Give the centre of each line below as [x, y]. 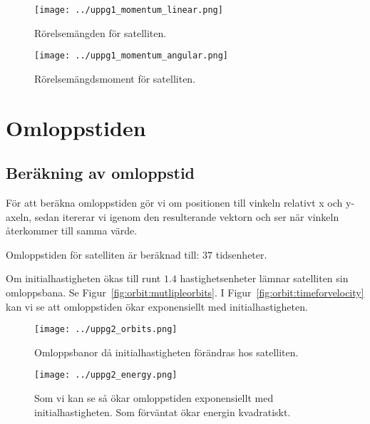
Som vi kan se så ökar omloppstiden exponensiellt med [154, 398]
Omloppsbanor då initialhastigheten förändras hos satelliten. [166, 352]
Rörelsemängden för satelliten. [101, 32]
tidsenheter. [241, 254]
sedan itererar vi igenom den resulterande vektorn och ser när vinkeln [187, 216]
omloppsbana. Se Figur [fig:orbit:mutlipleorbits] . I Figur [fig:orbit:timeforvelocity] [185, 293]
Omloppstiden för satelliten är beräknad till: [103, 254]
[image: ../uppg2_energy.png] [106, 375]
